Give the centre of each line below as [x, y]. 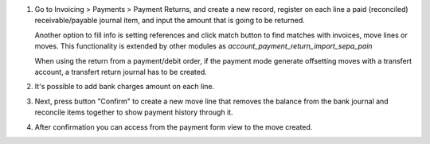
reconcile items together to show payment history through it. [134, 112]
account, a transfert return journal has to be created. [121, 72]
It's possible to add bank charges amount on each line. [125, 87]
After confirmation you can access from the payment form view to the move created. [174, 126]
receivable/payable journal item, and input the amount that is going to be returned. [170, 21]
